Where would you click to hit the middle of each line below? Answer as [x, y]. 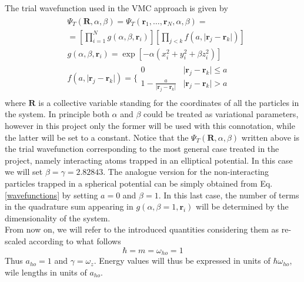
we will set [24, 172]
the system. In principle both [57, 114]
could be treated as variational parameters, [221, 114]
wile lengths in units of [46, 272]
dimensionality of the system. [58, 218]
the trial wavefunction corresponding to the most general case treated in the [142, 149]
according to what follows [75, 241]
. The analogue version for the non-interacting [186, 172]
